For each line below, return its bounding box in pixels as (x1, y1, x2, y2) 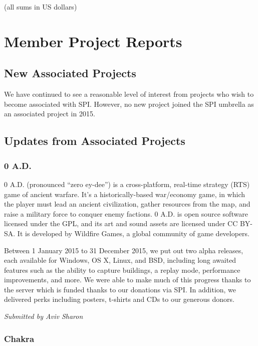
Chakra (4, 332, 35, 344)
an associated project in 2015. (4, 108, 95, 119)
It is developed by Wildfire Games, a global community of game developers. (17, 228, 249, 238)
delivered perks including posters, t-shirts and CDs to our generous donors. (4, 294, 234, 304)
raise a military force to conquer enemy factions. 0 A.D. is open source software (4, 208, 248, 219)
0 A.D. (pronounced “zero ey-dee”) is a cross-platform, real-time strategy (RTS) (4, 179, 250, 189)
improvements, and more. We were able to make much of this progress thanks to (4, 274, 251, 285)
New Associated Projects (4, 65, 136, 81)
